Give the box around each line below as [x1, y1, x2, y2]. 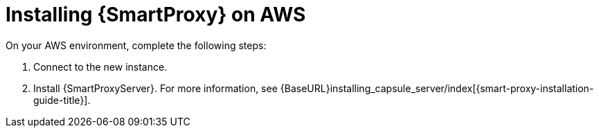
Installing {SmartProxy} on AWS [6, 3, 306, 26]
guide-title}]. [33, 94, 91, 106]
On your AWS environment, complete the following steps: [6, 39, 267, 51]
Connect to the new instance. [33, 60, 168, 73]
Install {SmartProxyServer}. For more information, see [33, 82, 278, 94]
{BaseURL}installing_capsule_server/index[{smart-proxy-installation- [280, 82, 594, 94]
